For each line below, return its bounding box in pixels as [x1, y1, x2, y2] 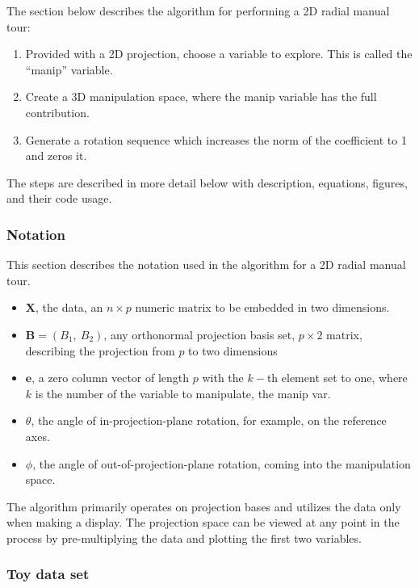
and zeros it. [25, 147, 87, 164]
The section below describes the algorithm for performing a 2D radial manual [6, 2, 390, 19]
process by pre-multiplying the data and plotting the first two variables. [6, 529, 362, 546]
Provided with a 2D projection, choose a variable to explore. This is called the [25, 45, 413, 62]
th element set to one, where [266, 369, 408, 386]
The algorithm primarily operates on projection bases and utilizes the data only [6, 498, 401, 514]
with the [202, 369, 244, 386]
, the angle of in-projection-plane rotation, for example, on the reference [31, 412, 387, 429]
